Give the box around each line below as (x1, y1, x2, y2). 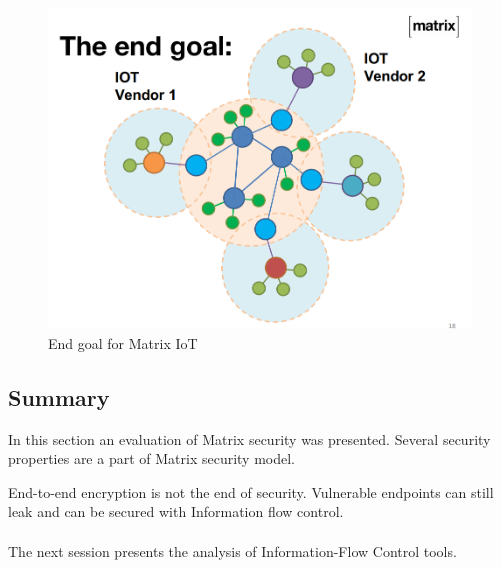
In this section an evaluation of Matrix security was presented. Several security (8, 428, 491, 449)
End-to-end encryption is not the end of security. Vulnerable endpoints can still (8, 481, 494, 502)
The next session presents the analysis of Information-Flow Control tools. (8, 540, 457, 561)
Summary (8, 381, 110, 412)
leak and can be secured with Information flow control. (8, 501, 344, 522)
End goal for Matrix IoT (48, 332, 198, 353)
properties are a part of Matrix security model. (8, 448, 296, 469)
